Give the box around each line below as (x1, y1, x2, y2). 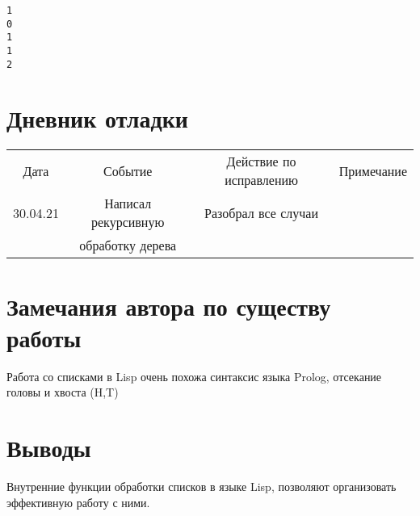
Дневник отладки (6, 102, 188, 135)
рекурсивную (90, 212, 165, 232)
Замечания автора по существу (6, 289, 331, 322)
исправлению (225, 170, 298, 190)
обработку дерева (79, 236, 177, 255)
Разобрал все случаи (204, 203, 319, 222)
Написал (104, 194, 152, 213)
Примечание (338, 161, 407, 180)
